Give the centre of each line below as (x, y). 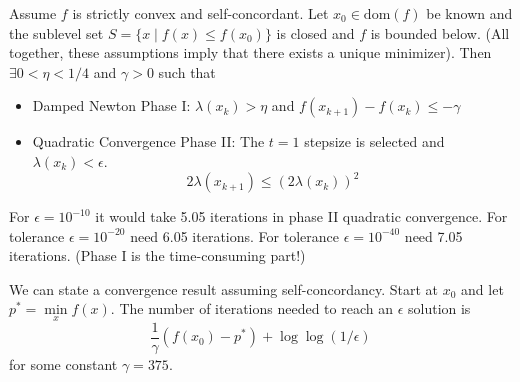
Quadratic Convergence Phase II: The (148, 141)
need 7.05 (433, 235)
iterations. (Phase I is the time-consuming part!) (157, 255)
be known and (469, 13)
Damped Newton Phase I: (111, 105)
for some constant (63, 363)
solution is (439, 308)
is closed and (315, 32)
